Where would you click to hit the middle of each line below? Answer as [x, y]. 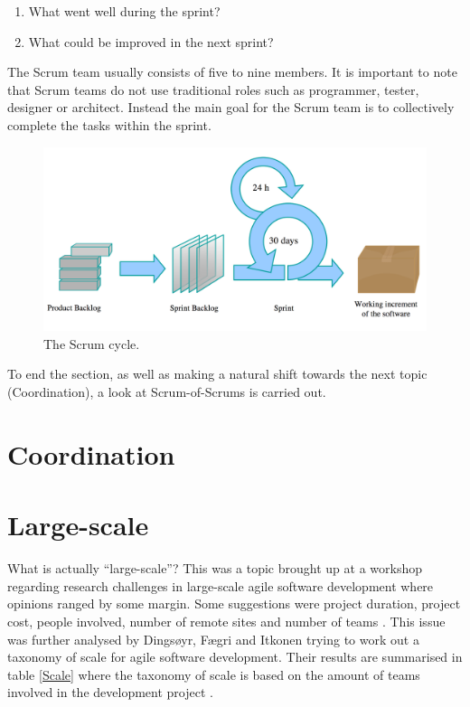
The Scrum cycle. [92, 343]
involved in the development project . [110, 692]
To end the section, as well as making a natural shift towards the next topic [217, 374]
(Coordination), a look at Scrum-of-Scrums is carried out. [167, 392]
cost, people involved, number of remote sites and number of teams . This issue [226, 621]
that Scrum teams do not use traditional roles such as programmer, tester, [213, 89]
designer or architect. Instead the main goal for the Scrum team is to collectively [231, 107]
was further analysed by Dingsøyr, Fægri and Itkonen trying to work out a [213, 639]
